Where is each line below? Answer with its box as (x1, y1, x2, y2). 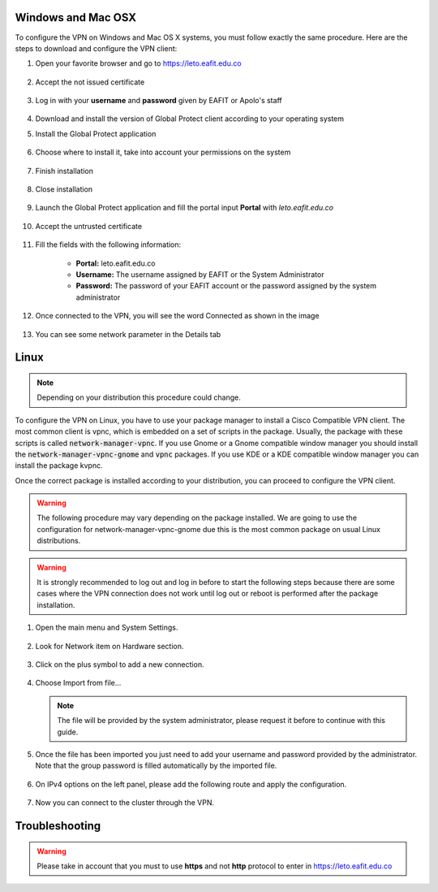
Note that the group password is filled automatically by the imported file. (35, 760, 277, 771)
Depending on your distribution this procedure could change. (36, 392, 241, 402)
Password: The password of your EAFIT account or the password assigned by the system (75, 281, 377, 291)
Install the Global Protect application (35, 128, 157, 138)
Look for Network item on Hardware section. (35, 641, 184, 651)
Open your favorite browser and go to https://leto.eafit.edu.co (35, 58, 243, 68)
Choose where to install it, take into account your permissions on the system (35, 147, 291, 158)
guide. (57, 727, 79, 737)
